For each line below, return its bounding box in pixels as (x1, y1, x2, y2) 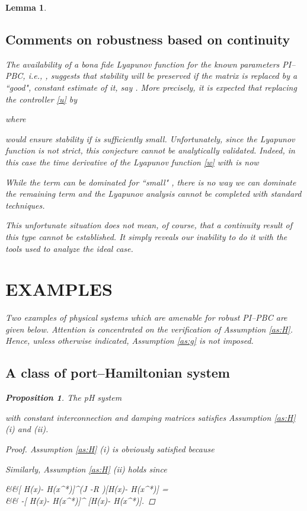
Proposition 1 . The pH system (5, 391, 122, 404)
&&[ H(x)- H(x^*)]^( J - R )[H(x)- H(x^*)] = (5, 483, 168, 495)
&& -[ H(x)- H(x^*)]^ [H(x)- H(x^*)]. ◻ (5, 494, 155, 506)
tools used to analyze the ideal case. (5, 242, 133, 254)
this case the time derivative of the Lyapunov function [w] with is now (5, 155, 259, 168)
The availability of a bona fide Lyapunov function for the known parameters (5, 58, 280, 70)
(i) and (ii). (5, 423, 49, 435)
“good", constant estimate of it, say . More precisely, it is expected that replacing (5, 81, 297, 93)
